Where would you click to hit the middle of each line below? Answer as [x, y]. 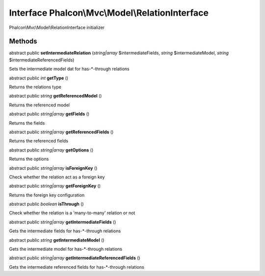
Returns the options [29, 159]
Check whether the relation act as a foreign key [57, 177]
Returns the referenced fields [39, 141]
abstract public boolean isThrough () [46, 204]
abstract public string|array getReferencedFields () [61, 132]
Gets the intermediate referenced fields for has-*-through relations [77, 267]
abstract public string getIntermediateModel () [57, 240]
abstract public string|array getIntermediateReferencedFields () [75, 258]
